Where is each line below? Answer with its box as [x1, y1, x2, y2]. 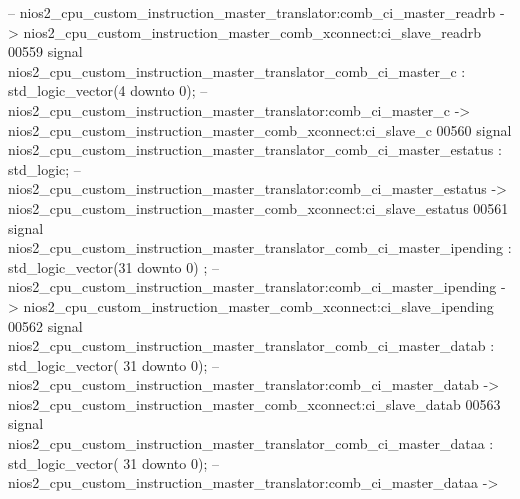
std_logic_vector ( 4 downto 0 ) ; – [8, 80, 208, 101]
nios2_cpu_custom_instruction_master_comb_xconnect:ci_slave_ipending [23, 295, 494, 316]
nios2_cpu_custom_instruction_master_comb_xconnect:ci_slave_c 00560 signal [8, 119, 512, 140]
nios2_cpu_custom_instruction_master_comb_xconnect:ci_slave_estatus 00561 [8, 197, 509, 218]
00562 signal [8, 315, 83, 336]
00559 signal [8, 41, 83, 62]
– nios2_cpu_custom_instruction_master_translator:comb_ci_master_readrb [8, 2, 496, 22]
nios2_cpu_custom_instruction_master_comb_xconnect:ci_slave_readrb [23, 21, 482, 42]
